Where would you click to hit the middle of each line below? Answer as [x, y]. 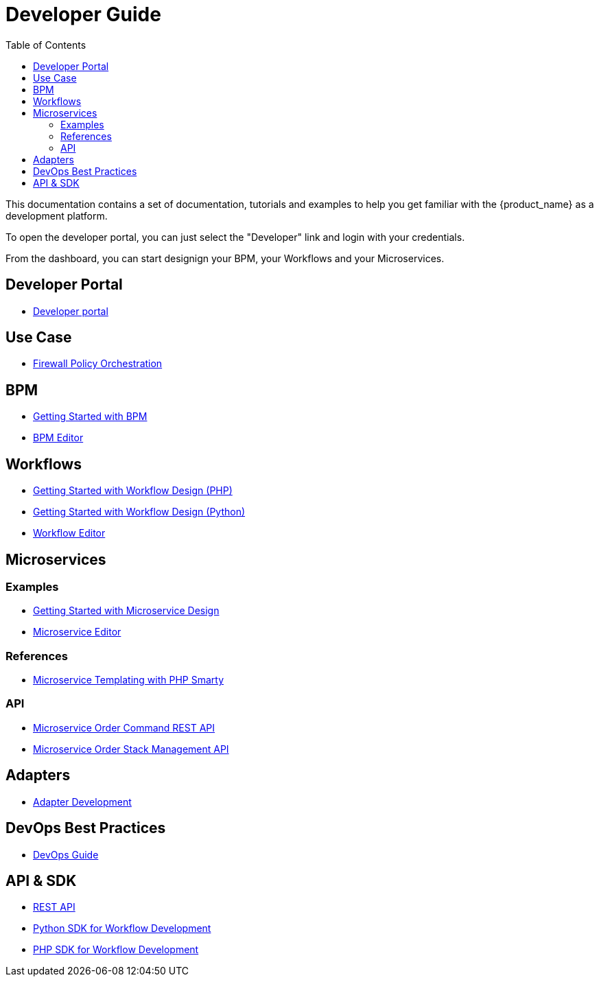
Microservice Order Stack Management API [131, 749]
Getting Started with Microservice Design [126, 611]
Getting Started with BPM [90, 417]
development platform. [57, 215]
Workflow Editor [69, 533]
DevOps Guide [66, 854]
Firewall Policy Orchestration [98, 364]
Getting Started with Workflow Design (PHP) [133, 491]
